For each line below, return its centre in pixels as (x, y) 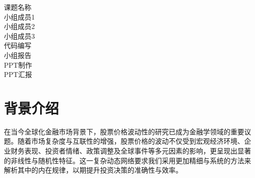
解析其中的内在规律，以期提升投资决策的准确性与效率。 (93, 170)
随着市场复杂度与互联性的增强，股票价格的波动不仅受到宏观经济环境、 (131, 141)
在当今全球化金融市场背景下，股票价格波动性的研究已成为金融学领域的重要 (124, 131)
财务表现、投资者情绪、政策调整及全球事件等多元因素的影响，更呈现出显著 (131, 151)
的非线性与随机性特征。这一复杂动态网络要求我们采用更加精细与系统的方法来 (127, 160)
